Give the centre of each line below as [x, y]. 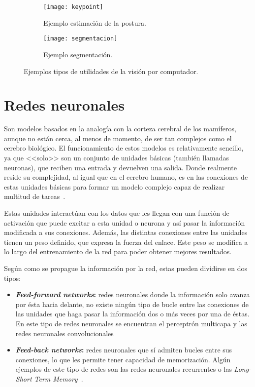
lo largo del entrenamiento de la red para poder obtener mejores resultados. [118, 252]
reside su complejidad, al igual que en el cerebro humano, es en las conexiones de [126, 177]
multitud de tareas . [35, 196]
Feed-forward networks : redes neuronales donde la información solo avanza [133, 294]
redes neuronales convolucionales [64, 333]
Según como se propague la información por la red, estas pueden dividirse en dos [126, 268]
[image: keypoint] [73, 7]
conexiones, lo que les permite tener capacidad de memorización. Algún [123, 359]
